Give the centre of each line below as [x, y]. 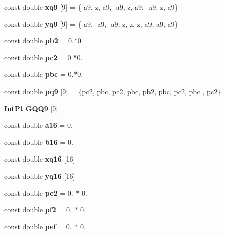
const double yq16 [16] [40, 175]
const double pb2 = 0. [39, 41]
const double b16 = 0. [39, 142]
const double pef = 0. [38, 226]
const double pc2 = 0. [39, 57]
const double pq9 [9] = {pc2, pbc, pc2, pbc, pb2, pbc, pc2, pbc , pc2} [113, 91]
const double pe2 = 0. [39, 192]
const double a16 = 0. [39, 125]
